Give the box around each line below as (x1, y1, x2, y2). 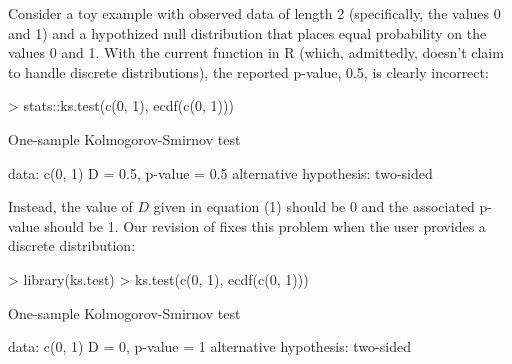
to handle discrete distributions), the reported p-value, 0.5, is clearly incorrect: (8, 61, 489, 82)
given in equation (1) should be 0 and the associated (153, 196, 475, 217)
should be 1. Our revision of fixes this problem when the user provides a (44, 215, 486, 236)
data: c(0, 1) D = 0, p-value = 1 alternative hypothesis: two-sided (8, 336, 411, 357)
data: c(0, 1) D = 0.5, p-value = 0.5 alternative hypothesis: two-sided (8, 162, 433, 183)
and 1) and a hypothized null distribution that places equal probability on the (8, 22, 487, 43)
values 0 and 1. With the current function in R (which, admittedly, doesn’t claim (8, 42, 504, 63)
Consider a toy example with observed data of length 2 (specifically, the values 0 (8, 3, 501, 23)
